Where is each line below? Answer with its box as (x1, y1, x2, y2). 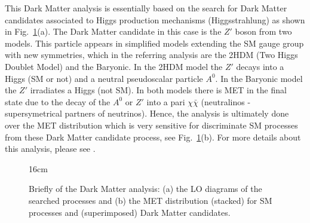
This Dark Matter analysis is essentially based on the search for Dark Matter (5, 2, 287, 14)
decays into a (236, 60, 284, 72)
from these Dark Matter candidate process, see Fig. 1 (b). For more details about (5, 130, 301, 143)
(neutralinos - (201, 95, 251, 108)
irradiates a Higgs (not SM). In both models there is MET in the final (30, 84, 287, 96)
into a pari (146, 95, 185, 108)
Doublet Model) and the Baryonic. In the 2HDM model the (5, 60, 223, 72)
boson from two (235, 25, 292, 38)
